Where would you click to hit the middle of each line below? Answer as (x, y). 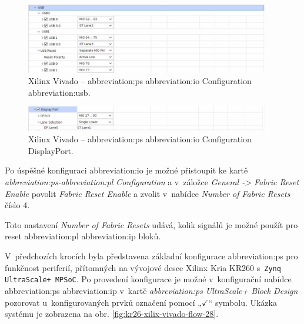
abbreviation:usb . (59, 92)
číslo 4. (17, 205)
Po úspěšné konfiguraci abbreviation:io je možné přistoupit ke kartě (126, 170)
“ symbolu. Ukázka (243, 302)
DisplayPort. (51, 150)
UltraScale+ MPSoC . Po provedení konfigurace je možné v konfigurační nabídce (148, 279)
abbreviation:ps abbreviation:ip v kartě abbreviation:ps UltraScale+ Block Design (151, 290)
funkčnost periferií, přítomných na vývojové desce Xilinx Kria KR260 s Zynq (143, 267)
